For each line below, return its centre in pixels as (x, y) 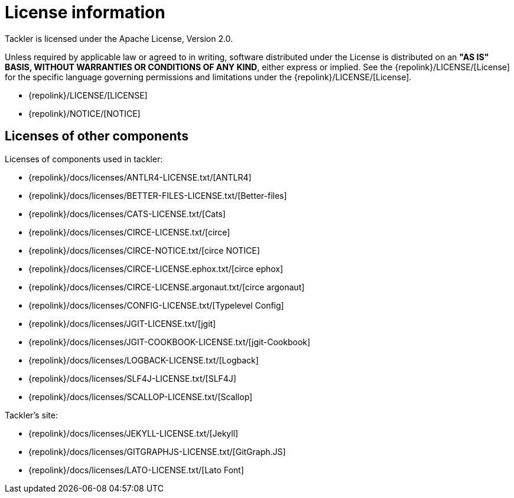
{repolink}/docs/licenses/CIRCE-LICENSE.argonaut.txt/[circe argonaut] (167, 287)
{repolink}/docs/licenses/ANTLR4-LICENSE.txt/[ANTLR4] (140, 177)
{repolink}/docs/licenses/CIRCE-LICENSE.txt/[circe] (129, 232)
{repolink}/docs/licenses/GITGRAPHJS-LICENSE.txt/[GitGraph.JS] (157, 451)
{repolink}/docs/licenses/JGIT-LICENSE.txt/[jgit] (122, 323)
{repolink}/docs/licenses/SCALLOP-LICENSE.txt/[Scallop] (141, 397)
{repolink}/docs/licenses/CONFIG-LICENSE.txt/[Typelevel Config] (156, 305)
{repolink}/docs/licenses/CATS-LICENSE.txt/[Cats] (127, 214)
